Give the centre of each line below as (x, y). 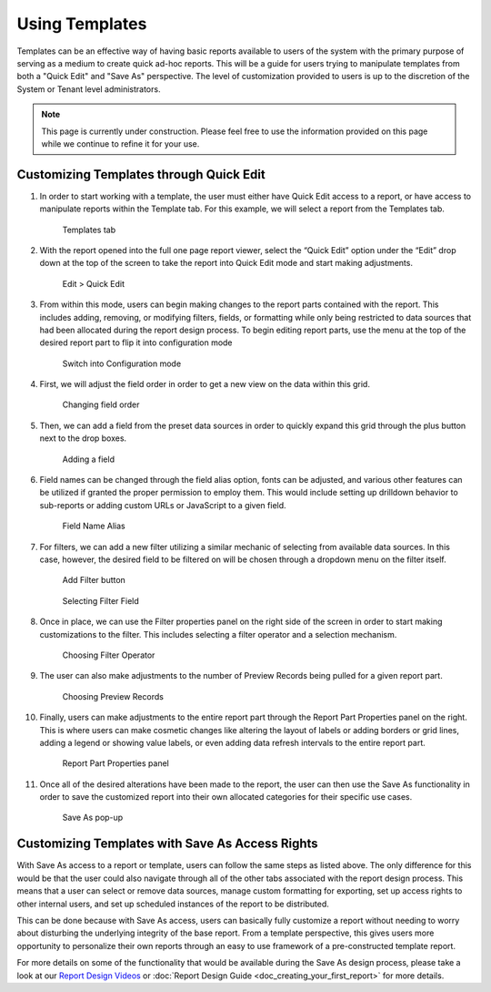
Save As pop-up (93, 818)
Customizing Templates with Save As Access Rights (167, 844)
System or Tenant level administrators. (89, 89)
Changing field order (101, 404)
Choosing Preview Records (113, 696)
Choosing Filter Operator (109, 655)
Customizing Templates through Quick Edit (141, 174)
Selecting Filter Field (101, 600)
